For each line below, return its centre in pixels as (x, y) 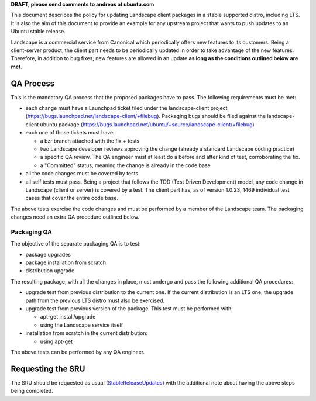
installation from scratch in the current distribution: (87, 333)
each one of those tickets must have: (70, 133)
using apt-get (56, 341)
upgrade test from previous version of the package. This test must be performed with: (129, 308)
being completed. (32, 391)
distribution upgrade (50, 271)
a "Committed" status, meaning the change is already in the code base (125, 165)
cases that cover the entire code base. (72, 198)
